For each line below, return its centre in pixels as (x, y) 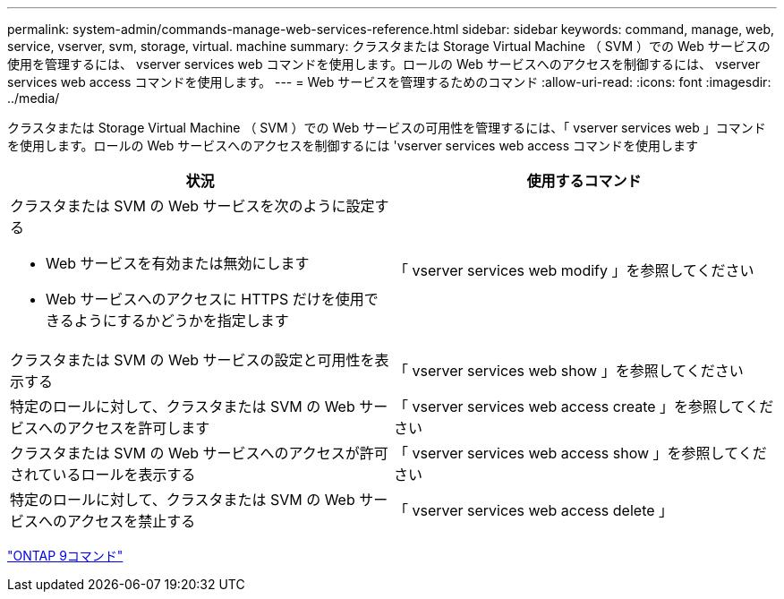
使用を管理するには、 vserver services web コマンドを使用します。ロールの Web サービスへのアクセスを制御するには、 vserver (383, 64)
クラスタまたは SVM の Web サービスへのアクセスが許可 (199, 453)
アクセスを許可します (139, 428)
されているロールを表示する (103, 475)
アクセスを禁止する (132, 521)
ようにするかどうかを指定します (181, 321)
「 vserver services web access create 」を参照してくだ (584, 406)
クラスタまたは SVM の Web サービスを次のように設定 (192, 206)
